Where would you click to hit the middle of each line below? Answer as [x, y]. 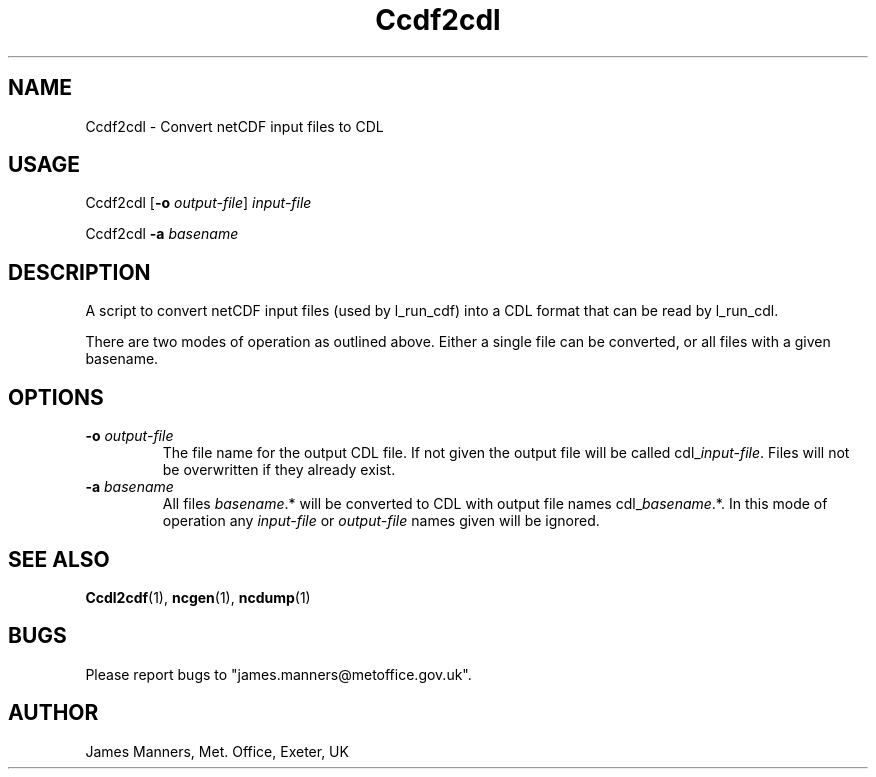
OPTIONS [56, 397]
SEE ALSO [59, 559]
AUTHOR [53, 713]
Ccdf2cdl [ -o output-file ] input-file [198, 203]
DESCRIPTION [79, 272]
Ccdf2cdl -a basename [162, 234]
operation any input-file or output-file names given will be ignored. [381, 521]
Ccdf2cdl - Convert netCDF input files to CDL [234, 126]
